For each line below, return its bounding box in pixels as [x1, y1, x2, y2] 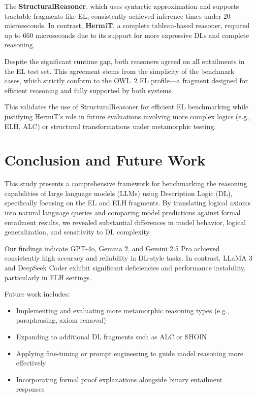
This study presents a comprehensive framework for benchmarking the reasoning [4, 178, 247, 189]
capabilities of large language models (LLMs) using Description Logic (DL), [4, 188, 233, 198]
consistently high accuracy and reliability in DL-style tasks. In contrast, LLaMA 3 [4, 253, 253, 263]
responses [16, 384, 45, 394]
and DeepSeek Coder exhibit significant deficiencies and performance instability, [4, 263, 246, 272]
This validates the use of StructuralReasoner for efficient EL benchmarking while [4, 101, 249, 112]
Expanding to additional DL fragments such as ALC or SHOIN [16, 331, 207, 341]
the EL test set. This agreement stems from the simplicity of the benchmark [4, 66, 234, 76]
